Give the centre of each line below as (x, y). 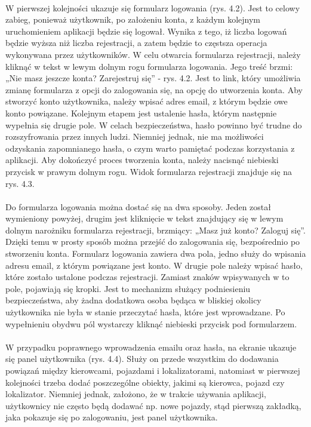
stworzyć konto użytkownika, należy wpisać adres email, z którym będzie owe (147, 101)
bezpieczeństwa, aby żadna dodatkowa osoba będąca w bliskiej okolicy (133, 300)
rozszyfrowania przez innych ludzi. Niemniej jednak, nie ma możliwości (135, 136)
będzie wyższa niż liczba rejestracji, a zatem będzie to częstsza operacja (136, 43)
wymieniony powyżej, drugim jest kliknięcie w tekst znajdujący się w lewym (144, 218)
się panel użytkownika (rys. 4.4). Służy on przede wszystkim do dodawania (142, 359)
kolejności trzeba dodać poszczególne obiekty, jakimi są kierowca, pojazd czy (145, 382)
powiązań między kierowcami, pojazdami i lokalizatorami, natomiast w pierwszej (153, 370)
